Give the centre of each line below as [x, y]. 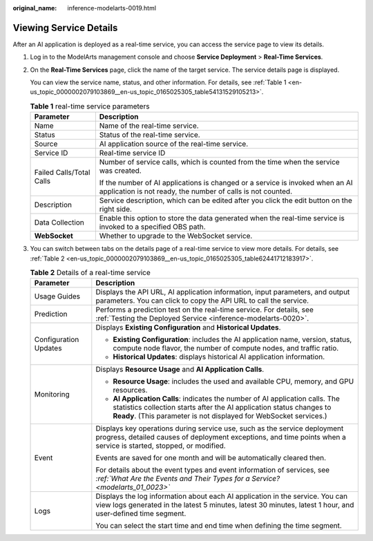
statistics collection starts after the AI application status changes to [222, 408]
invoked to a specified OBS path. [153, 227]
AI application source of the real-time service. [174, 144]
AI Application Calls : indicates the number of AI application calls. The [226, 399]
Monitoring [52, 395]
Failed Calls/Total [62, 173]
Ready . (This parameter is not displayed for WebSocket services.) [220, 416]
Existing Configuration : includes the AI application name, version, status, [232, 340]
